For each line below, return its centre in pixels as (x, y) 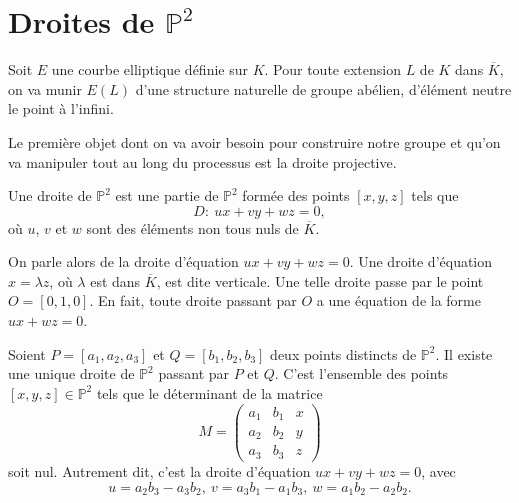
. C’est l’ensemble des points (361, 373)
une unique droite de (71, 373)
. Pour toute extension (332, 69)
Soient (27, 353)
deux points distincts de (343, 353)
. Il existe (464, 353)
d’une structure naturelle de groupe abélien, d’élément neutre (323, 88)
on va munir (45, 88)
